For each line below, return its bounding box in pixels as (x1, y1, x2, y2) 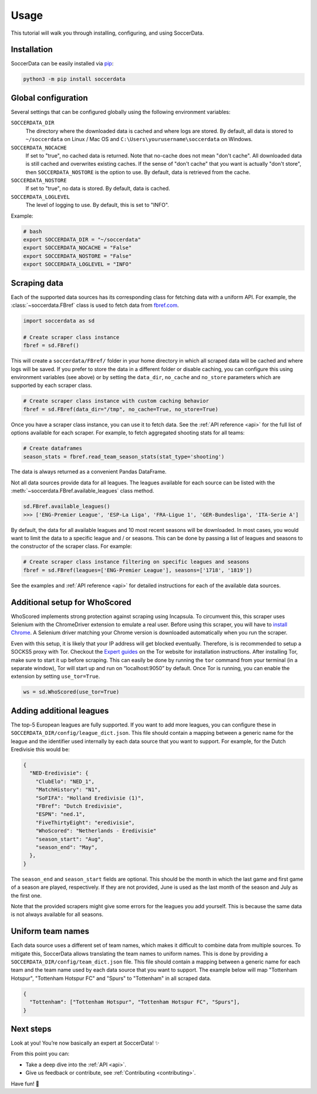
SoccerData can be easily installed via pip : (11, 60, 114, 67)
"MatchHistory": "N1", (35, 787, 101, 793)
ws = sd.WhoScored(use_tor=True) (23, 688, 120, 695)
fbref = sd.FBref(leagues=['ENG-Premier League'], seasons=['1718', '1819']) (23, 567, 252, 573)
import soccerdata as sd (23, 317, 95, 324)
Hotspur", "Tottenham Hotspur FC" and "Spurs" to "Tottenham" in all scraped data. (11, 975, 211, 982)
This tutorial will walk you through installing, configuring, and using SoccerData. (11, 29, 204, 36)
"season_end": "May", (35, 844, 98, 851)
